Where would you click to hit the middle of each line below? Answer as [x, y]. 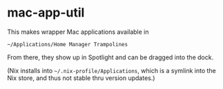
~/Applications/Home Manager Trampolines [68, 44]
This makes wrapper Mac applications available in [78, 32]
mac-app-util [46, 13]
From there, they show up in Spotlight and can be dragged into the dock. [110, 57]
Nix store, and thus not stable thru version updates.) [81, 78]
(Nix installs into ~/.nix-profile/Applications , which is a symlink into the [111, 70]
